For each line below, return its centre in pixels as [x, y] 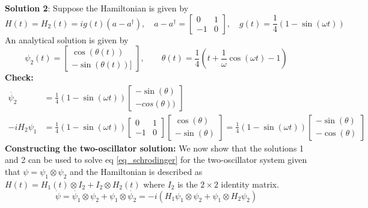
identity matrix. [250, 184]
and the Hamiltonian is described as [136, 172]
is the [188, 184]
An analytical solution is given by [67, 39]
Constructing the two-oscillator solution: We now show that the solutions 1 [155, 148]
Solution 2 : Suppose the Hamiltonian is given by [97, 8]
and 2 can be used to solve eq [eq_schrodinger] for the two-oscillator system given [156, 160]
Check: [19, 77]
